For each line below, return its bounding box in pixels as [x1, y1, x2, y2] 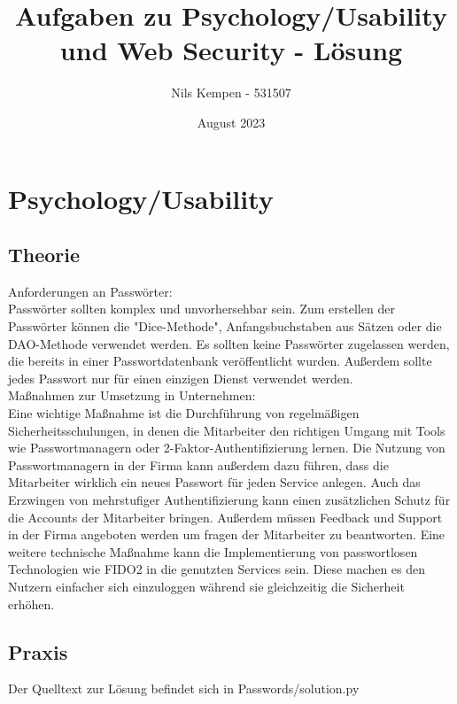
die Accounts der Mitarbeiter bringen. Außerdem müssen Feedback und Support [8, 507, 443, 526]
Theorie [8, 241, 81, 268]
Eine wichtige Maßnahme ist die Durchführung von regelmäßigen [8, 404, 360, 422]
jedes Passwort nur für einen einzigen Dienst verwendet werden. [8, 368, 353, 387]
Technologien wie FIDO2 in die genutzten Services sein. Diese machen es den [8, 560, 426, 578]
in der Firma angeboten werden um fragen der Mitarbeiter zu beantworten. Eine [8, 525, 445, 544]
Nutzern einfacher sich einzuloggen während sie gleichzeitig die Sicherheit [8, 576, 405, 595]
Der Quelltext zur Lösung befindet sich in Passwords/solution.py [8, 679, 360, 698]
